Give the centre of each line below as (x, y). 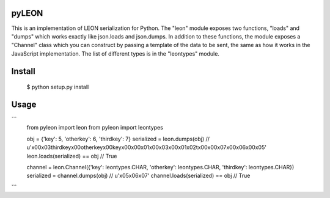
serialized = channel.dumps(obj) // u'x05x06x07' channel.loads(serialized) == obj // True (138, 176)
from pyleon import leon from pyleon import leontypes (95, 128)
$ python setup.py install (58, 87)
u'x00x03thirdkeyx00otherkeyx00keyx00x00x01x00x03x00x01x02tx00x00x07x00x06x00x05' (147, 147)
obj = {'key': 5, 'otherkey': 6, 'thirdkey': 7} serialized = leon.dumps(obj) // (118, 139)
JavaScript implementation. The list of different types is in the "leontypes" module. (116, 53)
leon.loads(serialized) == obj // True (72, 156)
